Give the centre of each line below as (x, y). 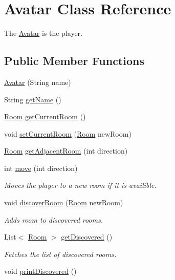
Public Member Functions (74, 61)
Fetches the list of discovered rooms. (60, 254)
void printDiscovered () (40, 271)
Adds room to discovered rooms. (54, 219)
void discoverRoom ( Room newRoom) (64, 202)
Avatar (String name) (38, 82)
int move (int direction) (41, 168)
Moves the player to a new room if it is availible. (80, 185)
